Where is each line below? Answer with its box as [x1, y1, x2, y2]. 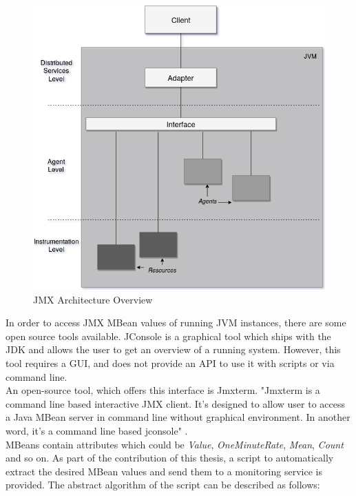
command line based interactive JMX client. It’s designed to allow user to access [6, 396, 345, 410]
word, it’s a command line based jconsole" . [6, 423, 188, 437]
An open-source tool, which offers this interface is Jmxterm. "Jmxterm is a [6, 383, 320, 397]
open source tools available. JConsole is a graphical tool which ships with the [6, 328, 331, 343]
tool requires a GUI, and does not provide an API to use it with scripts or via [6, 355, 335, 370]
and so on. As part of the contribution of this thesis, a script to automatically [6, 450, 334, 465]
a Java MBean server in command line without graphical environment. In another [6, 410, 350, 424]
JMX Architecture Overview [33, 292, 153, 306]
